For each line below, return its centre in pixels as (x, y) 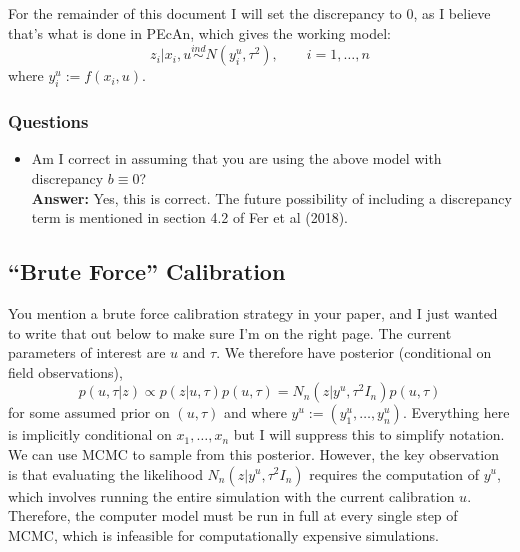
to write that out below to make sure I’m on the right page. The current (230, 332)
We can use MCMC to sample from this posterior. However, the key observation (253, 453)
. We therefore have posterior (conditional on (354, 352)
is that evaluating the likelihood (105, 473)
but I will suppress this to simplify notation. (369, 434)
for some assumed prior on (89, 412)
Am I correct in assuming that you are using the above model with (236, 158)
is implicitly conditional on (90, 434)
